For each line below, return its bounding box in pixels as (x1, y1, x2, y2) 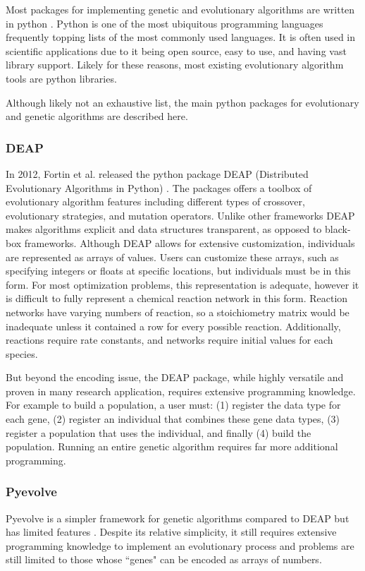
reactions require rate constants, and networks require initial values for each (6, 332, 333, 347)
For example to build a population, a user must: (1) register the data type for (6, 397, 341, 412)
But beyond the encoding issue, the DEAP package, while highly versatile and (6, 370, 344, 385)
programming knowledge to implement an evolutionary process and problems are (6, 538, 354, 553)
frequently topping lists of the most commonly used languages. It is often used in (6, 30, 356, 44)
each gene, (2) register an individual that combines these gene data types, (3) (6, 411, 340, 426)
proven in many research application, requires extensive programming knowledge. (6, 383, 356, 398)
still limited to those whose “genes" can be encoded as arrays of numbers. (6, 552, 322, 567)
